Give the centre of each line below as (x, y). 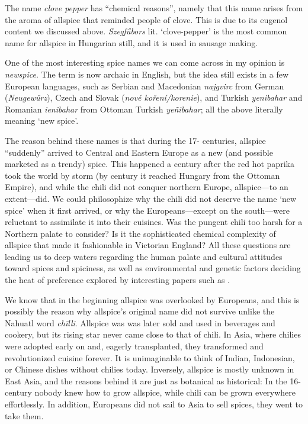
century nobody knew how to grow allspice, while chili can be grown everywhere (150, 392)
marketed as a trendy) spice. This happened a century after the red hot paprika (150, 164)
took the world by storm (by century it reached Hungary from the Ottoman (142, 175)
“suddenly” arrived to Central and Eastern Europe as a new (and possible (139, 152)
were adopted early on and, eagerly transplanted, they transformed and (134, 346)
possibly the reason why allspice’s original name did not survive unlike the (140, 311)
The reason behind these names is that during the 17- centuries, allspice (135, 140)
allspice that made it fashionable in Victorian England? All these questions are (148, 245)
